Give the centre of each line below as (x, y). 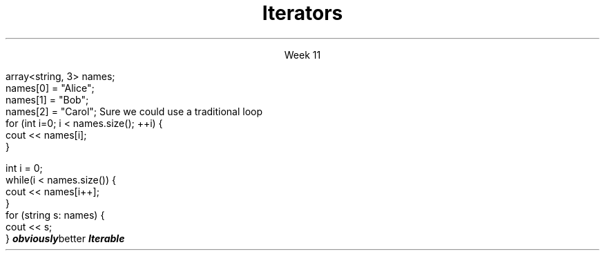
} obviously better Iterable (65, 238)
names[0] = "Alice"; (50, 88)
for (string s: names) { (55, 215)
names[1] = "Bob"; (47, 99)
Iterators (302, 13)
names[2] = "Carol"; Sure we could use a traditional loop (134, 111)
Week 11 (302, 55)
